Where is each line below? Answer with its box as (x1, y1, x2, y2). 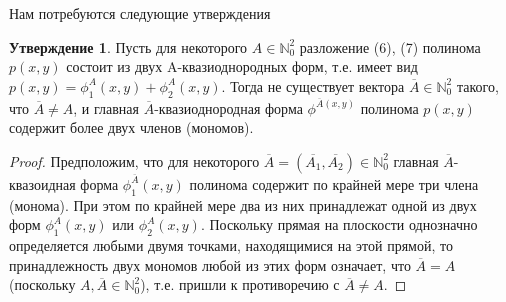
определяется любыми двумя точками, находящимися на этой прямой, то (9, 235, 453, 256)
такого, (456, 75, 499, 96)
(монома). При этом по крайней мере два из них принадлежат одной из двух (9, 194, 477, 215)
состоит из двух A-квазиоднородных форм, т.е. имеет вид (66, 56, 418, 77)
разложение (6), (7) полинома (299, 36, 481, 57)
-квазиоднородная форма (154, 97, 303, 118)
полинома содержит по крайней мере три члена (189, 173, 479, 194)
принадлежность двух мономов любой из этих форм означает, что (9, 254, 411, 275)
